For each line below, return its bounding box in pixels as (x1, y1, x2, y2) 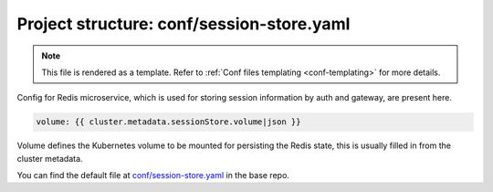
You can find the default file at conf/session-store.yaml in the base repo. (16, 170, 289, 181)
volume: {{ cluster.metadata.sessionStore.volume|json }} (36, 117, 301, 127)
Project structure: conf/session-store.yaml (16, 14, 351, 34)
